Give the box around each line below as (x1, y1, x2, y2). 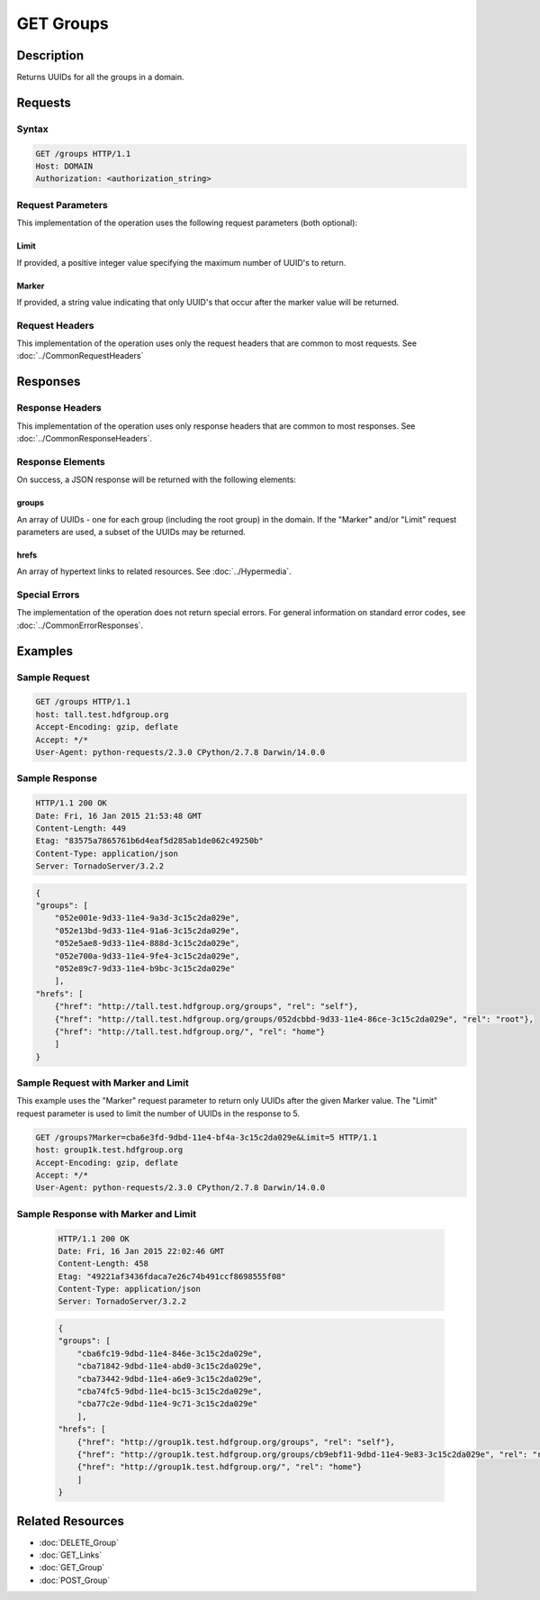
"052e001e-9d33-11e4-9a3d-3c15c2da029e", (54, 913, 240, 923)
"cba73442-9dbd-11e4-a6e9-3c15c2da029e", (76, 1374, 263, 1384)
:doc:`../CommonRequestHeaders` (16, 350, 144, 361)
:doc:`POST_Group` (39, 1575, 111, 1586)
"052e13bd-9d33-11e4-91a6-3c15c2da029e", (54, 925, 240, 936)
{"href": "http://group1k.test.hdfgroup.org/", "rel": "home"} (76, 1462, 363, 1472)
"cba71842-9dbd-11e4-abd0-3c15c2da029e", (76, 1361, 263, 1371)
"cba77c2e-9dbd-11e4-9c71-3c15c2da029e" (76, 1399, 258, 1409)
